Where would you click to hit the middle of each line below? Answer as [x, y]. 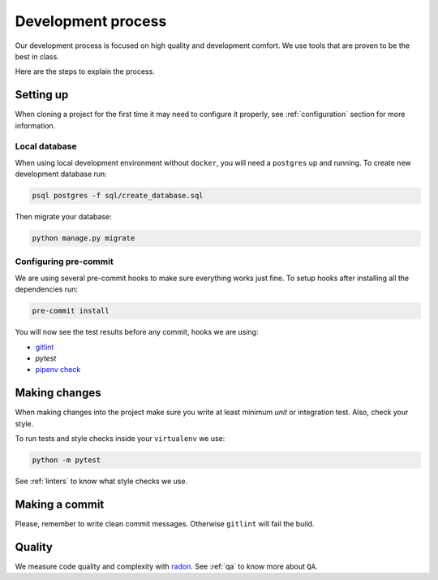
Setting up [42, 95]
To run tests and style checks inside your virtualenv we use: [120, 439]
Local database [46, 146]
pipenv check [58, 370]
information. [35, 125]
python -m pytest [67, 460]
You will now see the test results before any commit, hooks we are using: [137, 332]
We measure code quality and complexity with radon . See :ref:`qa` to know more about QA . [166, 566]
